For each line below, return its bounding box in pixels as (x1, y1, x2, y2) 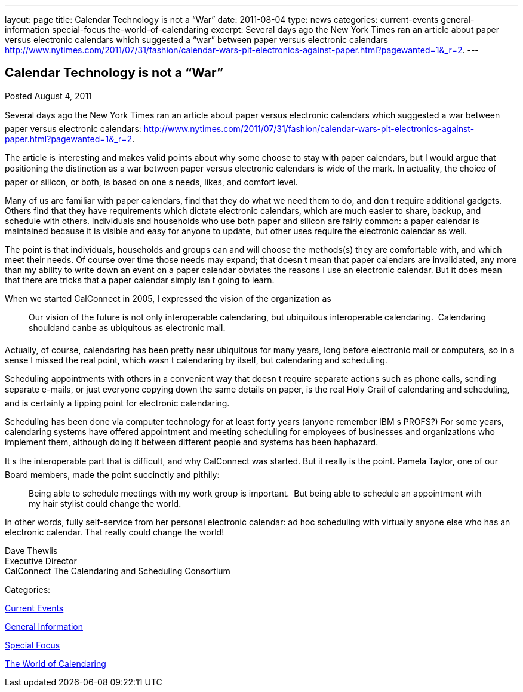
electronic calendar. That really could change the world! (5, 526, 224, 537)
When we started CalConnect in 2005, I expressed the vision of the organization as (5, 293, 331, 304)
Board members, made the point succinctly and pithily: (5, 469, 220, 480)
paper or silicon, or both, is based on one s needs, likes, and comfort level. (5, 176, 298, 187)
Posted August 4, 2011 (5, 90, 92, 101)
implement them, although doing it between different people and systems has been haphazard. (5, 436, 379, 447)
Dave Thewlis (5, 545, 58, 556)
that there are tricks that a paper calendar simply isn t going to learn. (5, 274, 275, 285)
